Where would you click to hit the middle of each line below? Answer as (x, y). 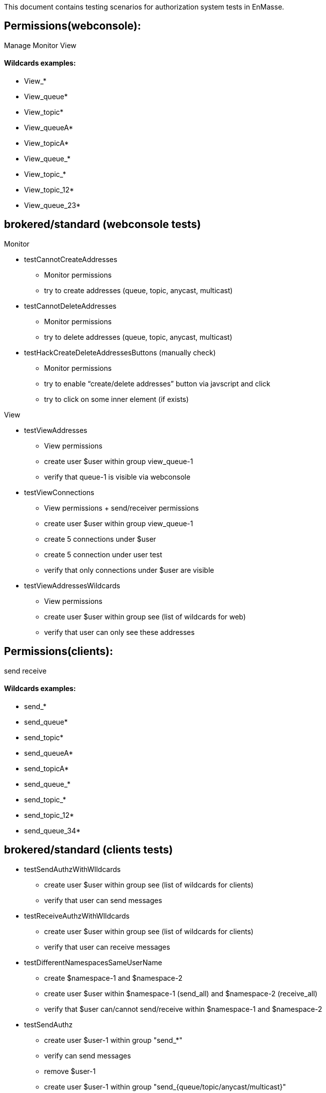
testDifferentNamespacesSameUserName (93, 962)
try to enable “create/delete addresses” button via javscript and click (157, 383)
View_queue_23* (52, 205)
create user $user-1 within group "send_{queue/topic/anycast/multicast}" (165, 1086)
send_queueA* (49, 753)
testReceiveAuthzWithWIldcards (77, 916)
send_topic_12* (49, 815)
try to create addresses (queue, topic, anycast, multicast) (138, 290)
